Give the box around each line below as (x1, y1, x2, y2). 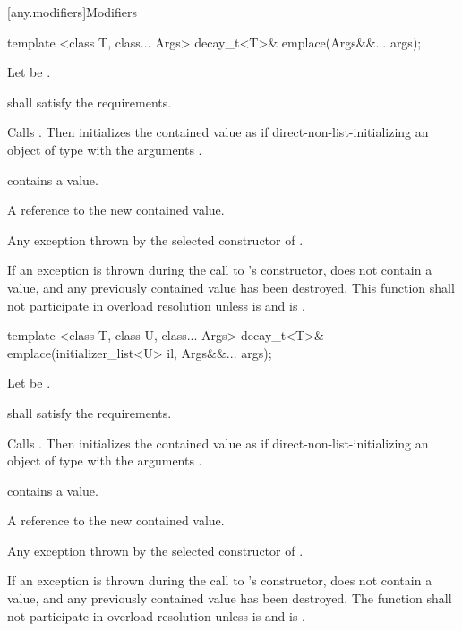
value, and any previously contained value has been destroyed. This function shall (7, 277, 455, 296)
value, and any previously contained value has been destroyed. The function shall (7, 589, 452, 608)
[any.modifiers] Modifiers (7, 3, 137, 21)
